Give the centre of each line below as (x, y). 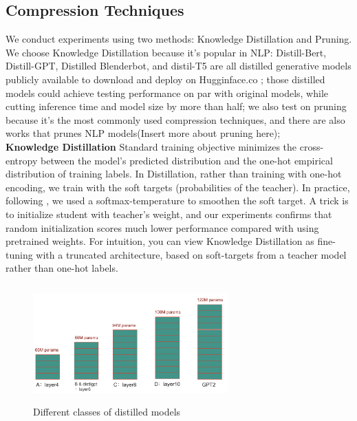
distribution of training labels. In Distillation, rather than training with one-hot (174, 174)
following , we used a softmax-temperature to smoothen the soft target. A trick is (177, 201)
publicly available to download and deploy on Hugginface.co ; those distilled (165, 79)
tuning (19, 254)
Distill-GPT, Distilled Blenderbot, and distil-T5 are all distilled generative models (178, 66)
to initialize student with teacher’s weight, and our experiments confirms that (169, 214)
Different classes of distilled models (107, 411)
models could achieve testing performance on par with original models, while (167, 93)
